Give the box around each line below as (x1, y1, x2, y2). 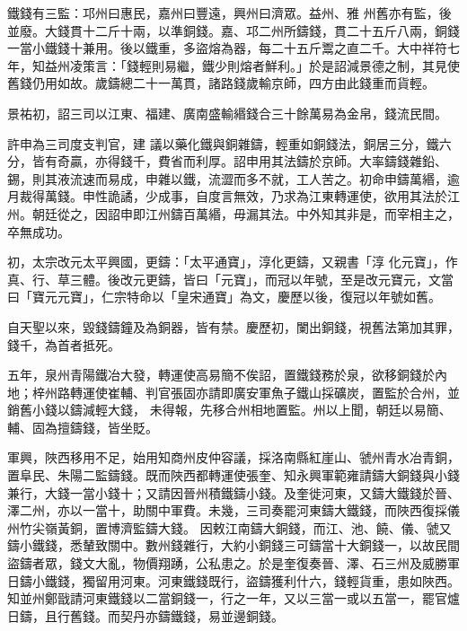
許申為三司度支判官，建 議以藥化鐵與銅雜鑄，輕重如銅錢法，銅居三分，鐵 (7, 134, 439, 153)
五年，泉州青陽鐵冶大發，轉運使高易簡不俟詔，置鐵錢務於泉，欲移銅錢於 (7, 365, 435, 384)
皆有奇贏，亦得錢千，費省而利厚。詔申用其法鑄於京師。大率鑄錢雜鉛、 (31, 152, 447, 171)
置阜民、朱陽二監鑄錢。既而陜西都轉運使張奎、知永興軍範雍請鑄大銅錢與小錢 (7, 466, 460, 485)
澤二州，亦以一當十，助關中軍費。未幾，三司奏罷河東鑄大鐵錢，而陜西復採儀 (7, 501, 460, 520)
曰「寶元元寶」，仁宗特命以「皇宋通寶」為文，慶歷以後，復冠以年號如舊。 (7, 287, 441, 306)
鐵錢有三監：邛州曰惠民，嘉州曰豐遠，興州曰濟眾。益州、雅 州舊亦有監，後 (7, 4, 452, 22)
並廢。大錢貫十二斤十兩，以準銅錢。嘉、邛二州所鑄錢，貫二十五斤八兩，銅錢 (7, 21, 460, 39)
